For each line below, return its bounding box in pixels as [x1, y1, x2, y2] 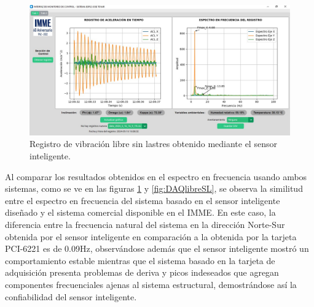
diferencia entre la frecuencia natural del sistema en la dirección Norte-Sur [5, 218, 285, 230]
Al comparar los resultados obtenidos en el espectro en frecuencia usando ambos [5, 170, 307, 183]
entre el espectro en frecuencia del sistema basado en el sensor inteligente [5, 194, 280, 207]
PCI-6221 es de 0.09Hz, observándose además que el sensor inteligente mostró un [5, 242, 309, 255]
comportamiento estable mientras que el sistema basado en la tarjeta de [5, 254, 275, 267]
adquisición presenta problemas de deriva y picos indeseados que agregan [5, 266, 279, 279]
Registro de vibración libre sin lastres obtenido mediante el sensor [29, 137, 277, 150]
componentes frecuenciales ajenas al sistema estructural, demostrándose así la [5, 278, 297, 290]
